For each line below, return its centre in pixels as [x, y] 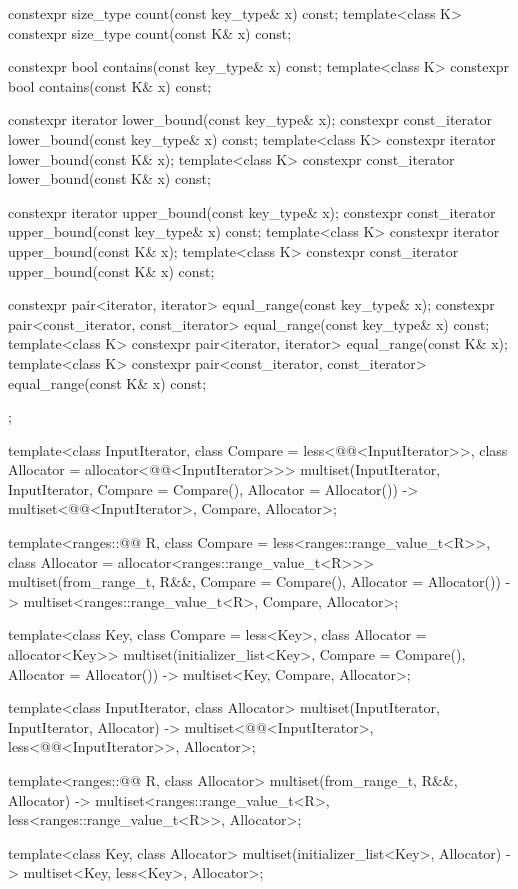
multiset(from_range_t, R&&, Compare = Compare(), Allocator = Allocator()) [254, 581]
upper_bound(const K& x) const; [111, 270]
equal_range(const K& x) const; [107, 382]
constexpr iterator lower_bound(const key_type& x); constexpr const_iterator [250, 119]
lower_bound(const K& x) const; [109, 178]
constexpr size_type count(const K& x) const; [150, 32]
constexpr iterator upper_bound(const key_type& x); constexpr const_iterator [252, 211]
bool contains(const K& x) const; [110, 85]
